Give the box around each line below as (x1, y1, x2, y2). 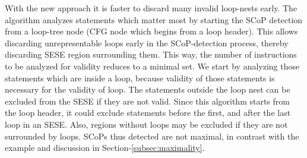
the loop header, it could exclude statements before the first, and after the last (5, 106, 291, 119)
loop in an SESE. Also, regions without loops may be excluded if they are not (5, 118, 288, 130)
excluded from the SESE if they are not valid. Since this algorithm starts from (5, 94, 290, 107)
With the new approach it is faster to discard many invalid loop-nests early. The (5, 2, 297, 14)
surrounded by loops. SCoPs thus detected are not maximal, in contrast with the (5, 129, 299, 142)
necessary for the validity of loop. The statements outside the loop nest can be (5, 83, 290, 96)
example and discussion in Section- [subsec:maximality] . (5, 141, 205, 154)
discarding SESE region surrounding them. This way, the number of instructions (5, 48, 297, 61)
